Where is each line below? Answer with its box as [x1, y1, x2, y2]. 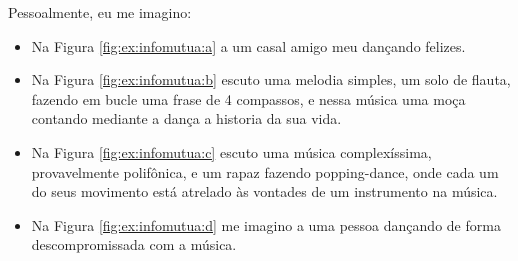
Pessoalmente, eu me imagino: [8, 2, 192, 22]
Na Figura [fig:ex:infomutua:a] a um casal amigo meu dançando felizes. [31, 35, 466, 56]
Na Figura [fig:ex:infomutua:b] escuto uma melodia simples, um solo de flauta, [31, 69, 511, 90]
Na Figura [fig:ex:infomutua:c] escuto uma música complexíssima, [31, 141, 432, 162]
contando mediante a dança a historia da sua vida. [31, 108, 342, 129]
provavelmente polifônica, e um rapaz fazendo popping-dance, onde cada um [31, 161, 499, 182]
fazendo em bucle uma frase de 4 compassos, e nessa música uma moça [31, 88, 466, 109]
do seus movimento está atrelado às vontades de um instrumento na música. [31, 181, 498, 202]
